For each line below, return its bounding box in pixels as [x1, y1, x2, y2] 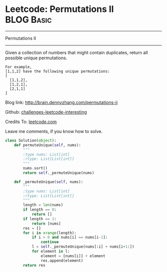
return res [23, 263, 46, 268]
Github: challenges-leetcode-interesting [5, 109, 87, 115]
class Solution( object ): [5, 138, 57, 143]
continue [40, 240, 59, 245]
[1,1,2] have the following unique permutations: [5, 69, 110, 74]
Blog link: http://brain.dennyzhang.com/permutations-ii [5, 99, 118, 105]
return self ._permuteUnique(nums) [23, 170, 94, 175]
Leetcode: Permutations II [5, 3, 114, 15]
